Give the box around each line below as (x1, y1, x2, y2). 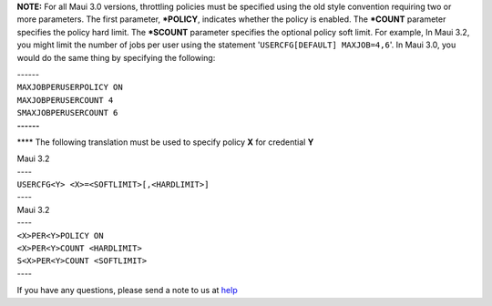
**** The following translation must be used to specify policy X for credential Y (16, 137, 314, 148)
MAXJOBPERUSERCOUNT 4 (16, 95, 114, 105)
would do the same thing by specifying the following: (16, 52, 216, 63)
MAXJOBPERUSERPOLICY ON (16, 82, 123, 93)
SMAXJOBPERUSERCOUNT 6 (16, 107, 118, 118)
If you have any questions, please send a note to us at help (16, 285, 238, 296)
